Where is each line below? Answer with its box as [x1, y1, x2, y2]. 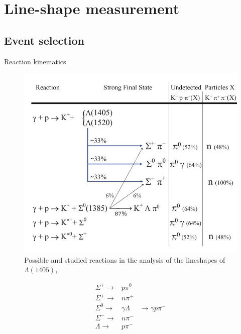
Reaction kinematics [4, 56, 66, 66]
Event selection [4, 32, 84, 48]
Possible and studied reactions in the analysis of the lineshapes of [24, 254, 225, 265]
